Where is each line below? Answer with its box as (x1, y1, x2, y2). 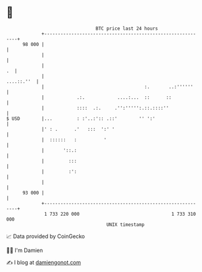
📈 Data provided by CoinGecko (6, 233, 85, 240)
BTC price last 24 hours (96, 25, 158, 32)
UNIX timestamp (106, 221, 145, 228)
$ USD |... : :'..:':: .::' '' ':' (6, 115, 155, 122)
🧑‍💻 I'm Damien (6, 247, 44, 254)
